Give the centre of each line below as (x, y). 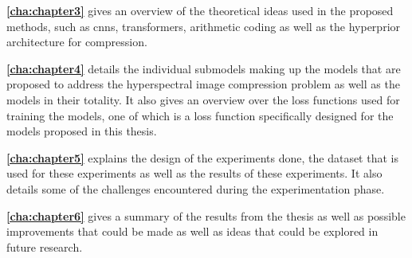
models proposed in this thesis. (82, 131)
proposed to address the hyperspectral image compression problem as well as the (203, 84)
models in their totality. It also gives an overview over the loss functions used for (203, 99)
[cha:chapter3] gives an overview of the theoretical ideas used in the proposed (200, 10)
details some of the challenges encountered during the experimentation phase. (196, 188)
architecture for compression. (77, 42)
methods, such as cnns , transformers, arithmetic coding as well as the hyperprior (204, 26)
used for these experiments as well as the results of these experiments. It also (194, 173)
